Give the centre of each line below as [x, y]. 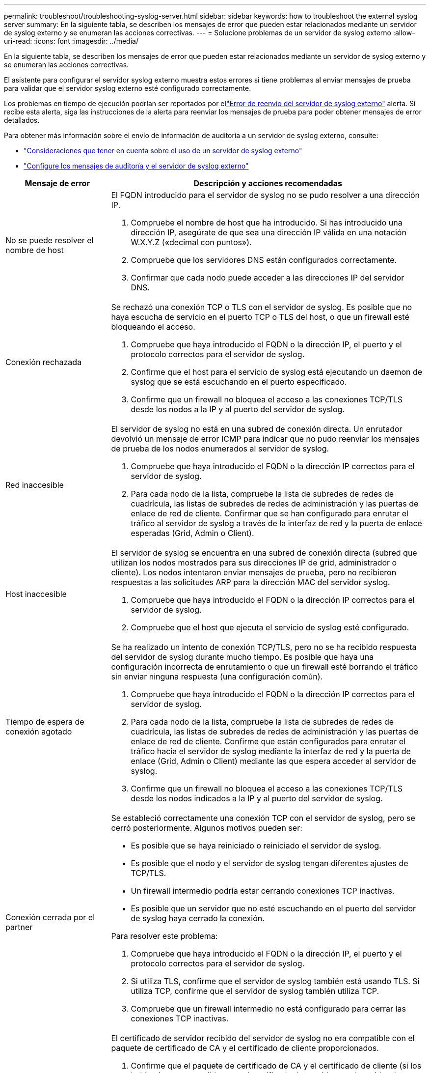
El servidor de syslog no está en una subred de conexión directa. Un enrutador [257, 429]
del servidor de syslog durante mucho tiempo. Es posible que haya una [242, 657]
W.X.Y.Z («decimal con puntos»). [191, 242]
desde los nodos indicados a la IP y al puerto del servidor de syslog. [257, 798]
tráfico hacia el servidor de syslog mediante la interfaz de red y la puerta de [271, 751]
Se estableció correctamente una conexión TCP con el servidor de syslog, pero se [263, 818]
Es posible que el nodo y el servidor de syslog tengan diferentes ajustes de [269, 863]
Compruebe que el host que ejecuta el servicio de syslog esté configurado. [270, 627]
